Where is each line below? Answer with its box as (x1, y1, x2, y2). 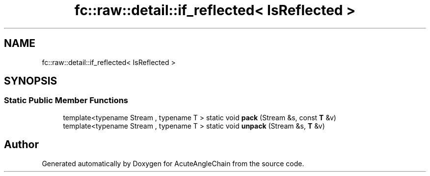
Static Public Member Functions (4, 95, 129, 106)
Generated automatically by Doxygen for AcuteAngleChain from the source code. (42, 159, 304, 168)
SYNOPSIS (4, 75, 57, 88)
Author (4, 138, 39, 151)
